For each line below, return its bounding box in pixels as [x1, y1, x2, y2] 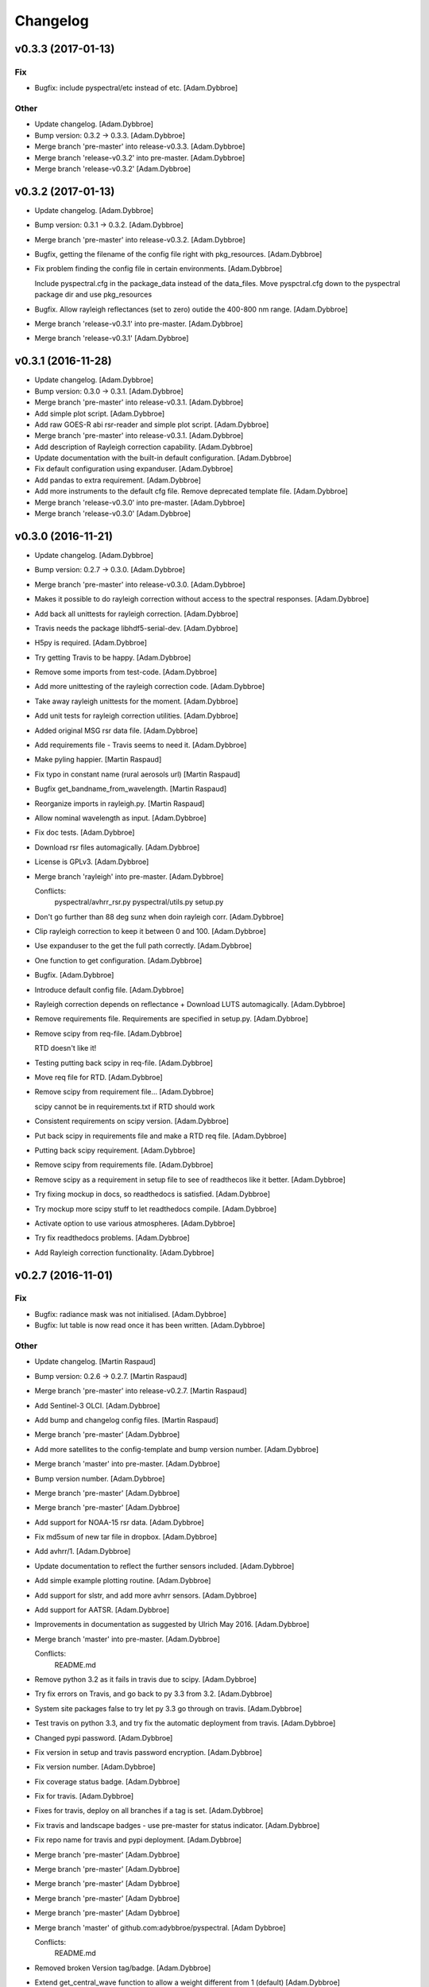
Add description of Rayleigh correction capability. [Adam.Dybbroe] [34, 442, 253, 451]
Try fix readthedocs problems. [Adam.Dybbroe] [34, 1233, 190, 1243]
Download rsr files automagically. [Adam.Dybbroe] [34, 842, 200, 852]
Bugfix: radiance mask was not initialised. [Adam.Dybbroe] [34, 1309, 226, 1319]
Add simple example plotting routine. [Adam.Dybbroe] [34, 1576, 211, 1586]
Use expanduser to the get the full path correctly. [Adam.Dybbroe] [34, 941, 252, 951]
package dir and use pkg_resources [34, 290, 153, 300]
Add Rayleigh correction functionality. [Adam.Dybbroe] [34, 1248, 214, 1257]
